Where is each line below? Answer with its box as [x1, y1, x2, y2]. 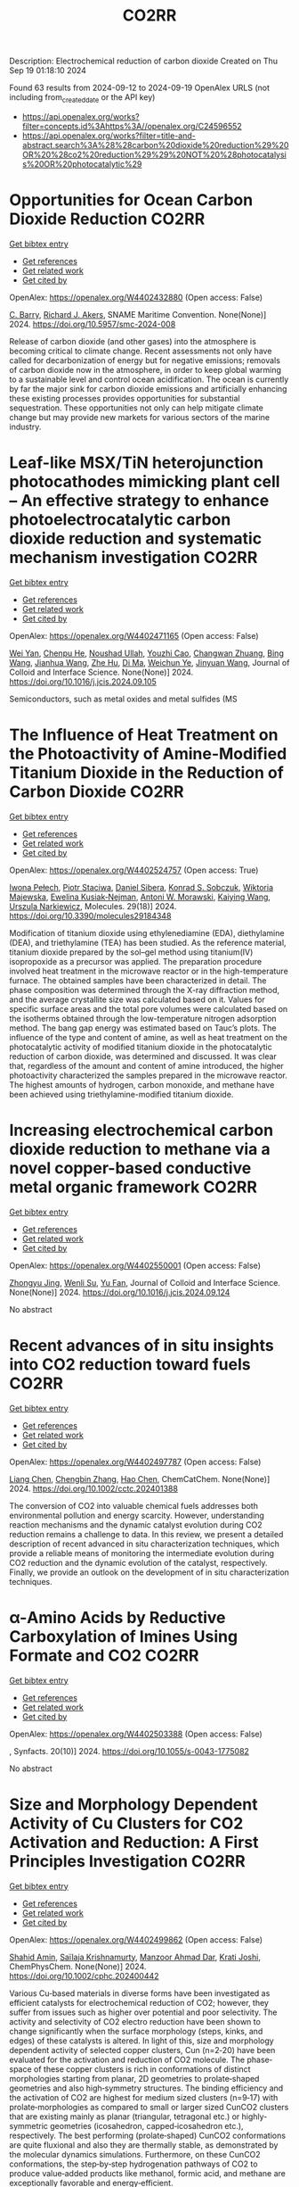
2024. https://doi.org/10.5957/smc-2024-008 [9, 319, 176, 329]
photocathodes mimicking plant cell [9, 472, 280, 492]
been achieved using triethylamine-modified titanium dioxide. [9, 1089, 234, 1099]
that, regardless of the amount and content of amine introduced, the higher [9, 1060, 285, 1071]
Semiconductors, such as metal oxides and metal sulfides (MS [9, 693, 238, 704]
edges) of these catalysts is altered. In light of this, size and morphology [9, 2035, 274, 2046]
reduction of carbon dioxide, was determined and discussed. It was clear [9, 1050, 278, 1062]
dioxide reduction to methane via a [9, 1139, 271, 1159]
